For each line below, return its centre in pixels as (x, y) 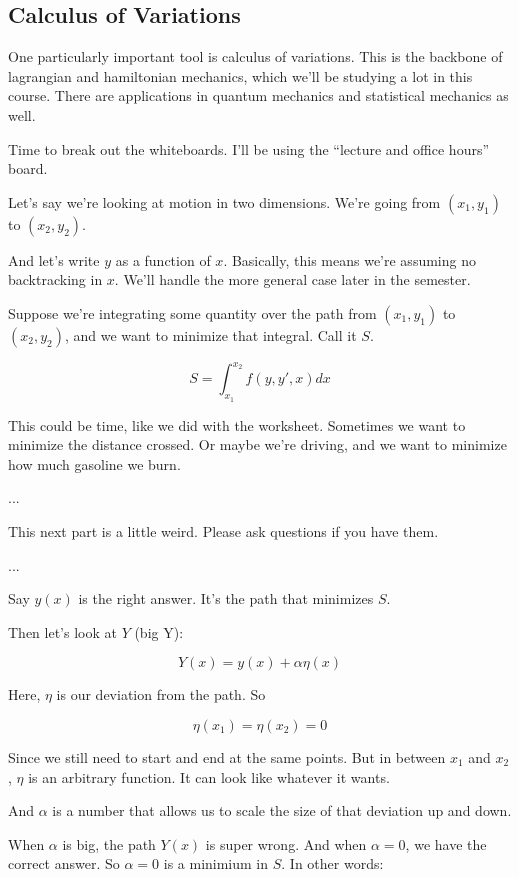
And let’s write (54, 259)
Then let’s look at (62, 631)
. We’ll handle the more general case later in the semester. (292, 279)
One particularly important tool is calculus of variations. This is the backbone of (255, 56)
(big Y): (159, 631)
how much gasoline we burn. (94, 463)
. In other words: (332, 863)
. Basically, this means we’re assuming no (349, 259)
